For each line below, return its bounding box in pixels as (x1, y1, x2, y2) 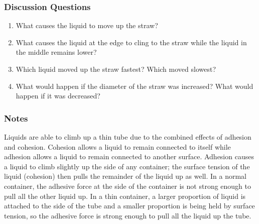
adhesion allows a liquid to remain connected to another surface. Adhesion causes (4, 151, 254, 162)
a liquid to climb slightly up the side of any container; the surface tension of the (4, 161, 250, 171)
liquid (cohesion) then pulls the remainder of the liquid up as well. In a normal (4, 171, 246, 181)
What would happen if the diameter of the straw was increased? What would (16, 80, 253, 91)
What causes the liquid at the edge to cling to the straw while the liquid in (16, 37, 247, 47)
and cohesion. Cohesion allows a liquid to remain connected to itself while (4, 141, 231, 152)
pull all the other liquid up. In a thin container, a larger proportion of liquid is (4, 190, 246, 201)
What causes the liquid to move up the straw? (16, 20, 158, 31)
